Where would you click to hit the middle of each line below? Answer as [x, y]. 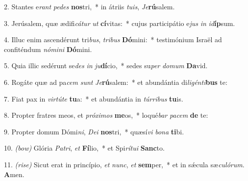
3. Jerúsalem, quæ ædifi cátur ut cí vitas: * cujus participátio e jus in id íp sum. [120, 23]
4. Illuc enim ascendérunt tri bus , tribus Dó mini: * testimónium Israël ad [113, 39]
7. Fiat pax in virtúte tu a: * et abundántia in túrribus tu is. [94, 98]
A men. [14, 174]
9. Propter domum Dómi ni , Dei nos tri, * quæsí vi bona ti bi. [94, 131]
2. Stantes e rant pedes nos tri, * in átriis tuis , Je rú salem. [89, 6]
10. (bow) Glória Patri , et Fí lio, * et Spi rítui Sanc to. [84, 148]
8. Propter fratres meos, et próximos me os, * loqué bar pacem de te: [106, 115]
